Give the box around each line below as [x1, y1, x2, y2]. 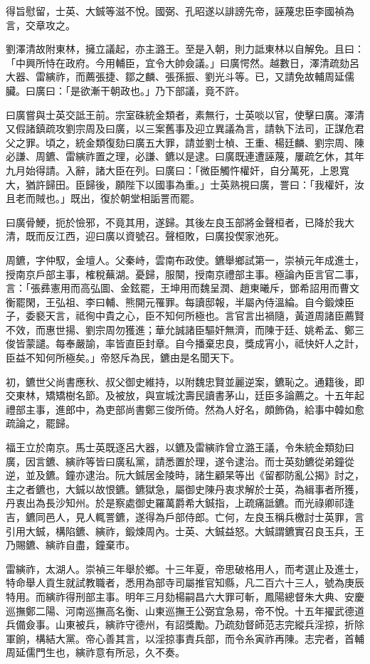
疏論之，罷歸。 [6, 416, 75, 431]
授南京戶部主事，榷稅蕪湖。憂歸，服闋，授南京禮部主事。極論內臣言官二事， [6, 266, 364, 281]
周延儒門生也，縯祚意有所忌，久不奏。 [6, 645, 185, 660]
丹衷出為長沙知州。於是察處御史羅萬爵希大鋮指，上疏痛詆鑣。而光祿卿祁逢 [6, 495, 354, 510]
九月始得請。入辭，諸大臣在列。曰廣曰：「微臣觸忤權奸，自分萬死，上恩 [6, 162, 339, 177]
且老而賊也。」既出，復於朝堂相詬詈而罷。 [6, 191, 200, 206]
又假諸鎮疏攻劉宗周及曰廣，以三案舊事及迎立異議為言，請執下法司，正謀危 [6, 121, 354, 136]
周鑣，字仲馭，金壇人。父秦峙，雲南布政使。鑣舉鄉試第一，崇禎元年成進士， [6, 252, 364, 267]
